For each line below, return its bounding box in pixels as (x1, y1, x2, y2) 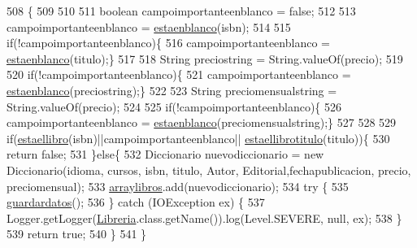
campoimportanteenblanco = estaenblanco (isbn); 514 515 (7, 18, 291, 35)
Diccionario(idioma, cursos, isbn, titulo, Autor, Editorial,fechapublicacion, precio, (7, 161, 411, 178)
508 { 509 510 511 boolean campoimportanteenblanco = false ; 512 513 (7, 2, 356, 19)
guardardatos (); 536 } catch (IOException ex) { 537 (7, 194, 265, 211)
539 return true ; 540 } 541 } (7, 225, 147, 242)
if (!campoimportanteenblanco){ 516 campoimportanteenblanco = (7, 34, 330, 51)
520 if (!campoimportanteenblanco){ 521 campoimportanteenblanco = (7, 66, 351, 83)
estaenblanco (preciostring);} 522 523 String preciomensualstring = (7, 81, 337, 98)
